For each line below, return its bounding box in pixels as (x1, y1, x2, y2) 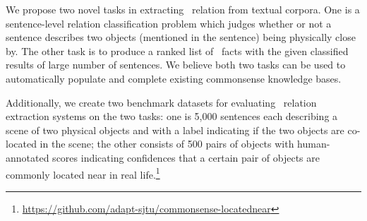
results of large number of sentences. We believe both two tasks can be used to (6, 57, 346, 72)
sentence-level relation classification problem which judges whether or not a (6, 16, 332, 30)
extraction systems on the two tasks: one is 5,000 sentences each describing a (6, 109, 338, 124)
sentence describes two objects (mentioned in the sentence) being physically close (6, 30, 356, 44)
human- (297, 136, 330, 151)
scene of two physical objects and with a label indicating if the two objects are (6, 122, 344, 137)
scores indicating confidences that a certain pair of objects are (52, 150, 320, 165)
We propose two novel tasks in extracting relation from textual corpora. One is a (6, 2, 360, 16)
